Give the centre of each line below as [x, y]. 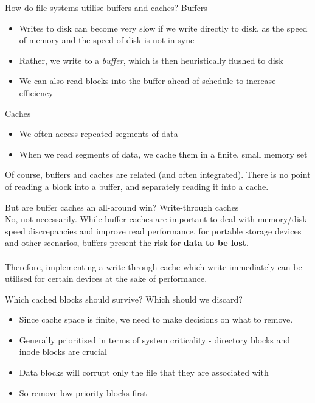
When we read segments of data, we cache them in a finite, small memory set [163, 154]
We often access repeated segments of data [99, 134]
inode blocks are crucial [63, 352]
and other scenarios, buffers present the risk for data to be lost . [127, 243]
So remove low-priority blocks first [83, 392]
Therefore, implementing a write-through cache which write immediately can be [154, 266]
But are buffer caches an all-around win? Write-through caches [122, 207]
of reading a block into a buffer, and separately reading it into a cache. [137, 186]
